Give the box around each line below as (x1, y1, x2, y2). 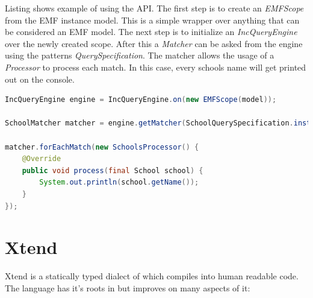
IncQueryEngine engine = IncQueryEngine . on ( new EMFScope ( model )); (5, 95, 277, 104)
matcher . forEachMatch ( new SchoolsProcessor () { (5, 142, 199, 151)
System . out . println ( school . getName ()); (39, 178, 199, 187)
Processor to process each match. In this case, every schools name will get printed (5, 60, 306, 73)
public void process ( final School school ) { (22, 166, 203, 175)
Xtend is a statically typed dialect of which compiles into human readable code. (5, 270, 299, 282)
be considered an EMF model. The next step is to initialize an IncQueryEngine (5, 25, 297, 38)
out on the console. (5, 72, 75, 85)
